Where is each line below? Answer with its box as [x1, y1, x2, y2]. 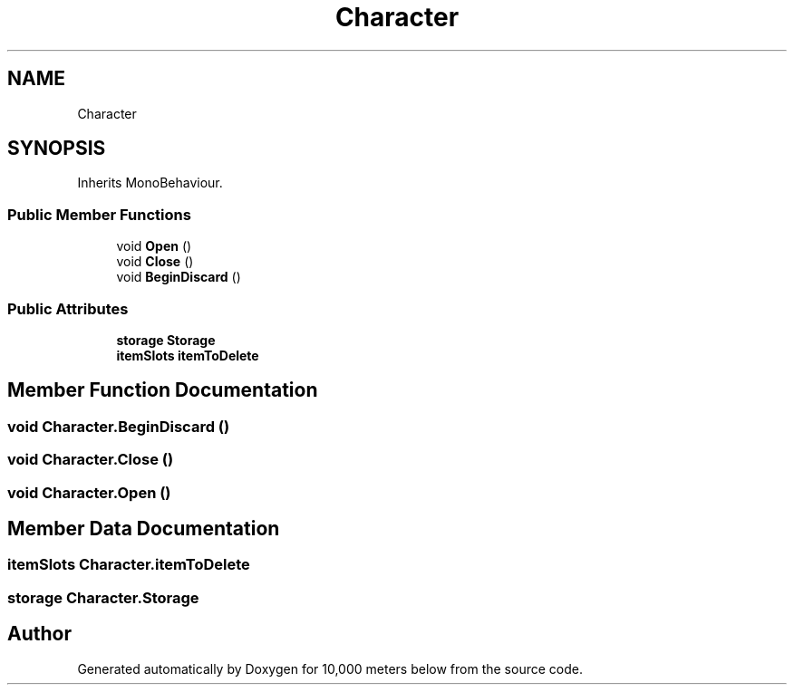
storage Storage [116, 332, 216, 348]
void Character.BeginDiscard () [7, 417, 230, 436]
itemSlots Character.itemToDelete [7, 555, 250, 574]
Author [7, 622, 72, 646]
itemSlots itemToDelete [116, 347, 259, 363]
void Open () [116, 238, 192, 255]
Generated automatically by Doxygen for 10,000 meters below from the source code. [77, 660, 583, 677]
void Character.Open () [7, 483, 171, 502]
